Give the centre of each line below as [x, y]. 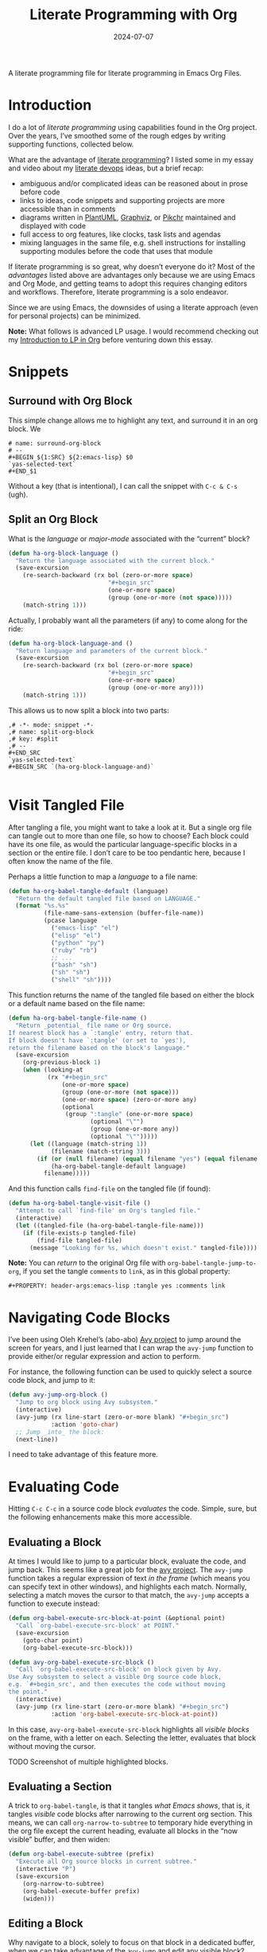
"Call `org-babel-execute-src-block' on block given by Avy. [119, 1669]
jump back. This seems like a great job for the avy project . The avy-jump [126, 1570]
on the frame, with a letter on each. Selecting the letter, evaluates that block [132, 1738]
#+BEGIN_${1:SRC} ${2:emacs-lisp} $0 [71, 457]
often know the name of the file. [60, 861]
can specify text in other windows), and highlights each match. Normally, [128, 1587]
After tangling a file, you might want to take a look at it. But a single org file [130, 827]
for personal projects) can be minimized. [75, 315]
